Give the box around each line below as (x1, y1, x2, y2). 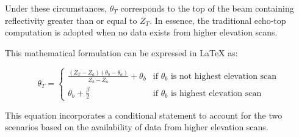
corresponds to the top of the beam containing (120, 2, 294, 14)
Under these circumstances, (5, 2, 107, 14)
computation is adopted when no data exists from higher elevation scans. (5, 26, 278, 39)
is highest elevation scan (170, 89, 262, 98)
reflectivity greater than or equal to (5, 13, 137, 26)
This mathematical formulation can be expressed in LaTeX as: (5, 46, 238, 59)
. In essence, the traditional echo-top (149, 13, 286, 26)
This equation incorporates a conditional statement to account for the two (5, 108, 283, 121)
